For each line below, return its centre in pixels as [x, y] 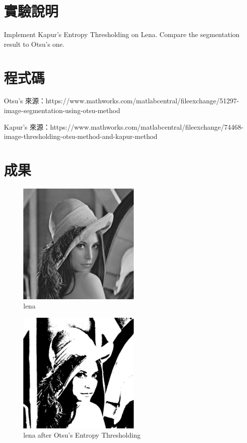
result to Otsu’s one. [34, 44]
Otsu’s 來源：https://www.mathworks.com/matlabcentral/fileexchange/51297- [122, 101]
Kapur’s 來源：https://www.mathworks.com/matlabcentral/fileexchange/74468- [124, 126]
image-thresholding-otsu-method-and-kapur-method [81, 136]
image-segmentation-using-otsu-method [62, 110]
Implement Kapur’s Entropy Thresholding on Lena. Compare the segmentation [122, 34]
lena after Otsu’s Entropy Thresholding [82, 435]
